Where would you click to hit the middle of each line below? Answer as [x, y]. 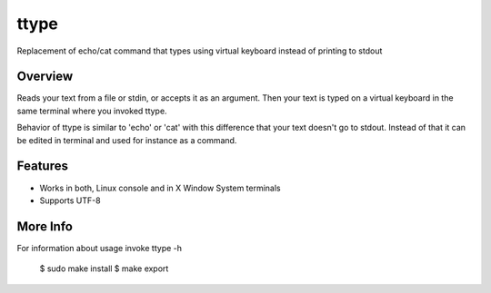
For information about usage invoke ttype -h [99, 248]
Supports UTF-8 [70, 200]
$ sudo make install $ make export [104, 269]
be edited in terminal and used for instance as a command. [127, 140]
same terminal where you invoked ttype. [92, 111]
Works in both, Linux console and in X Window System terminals [160, 188]
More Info [45, 226]
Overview [45, 77]
